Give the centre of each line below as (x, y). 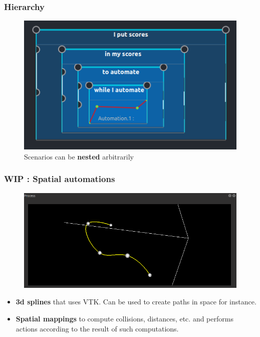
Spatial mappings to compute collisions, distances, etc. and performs (124, 319)
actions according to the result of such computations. (97, 328)
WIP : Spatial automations (60, 179)
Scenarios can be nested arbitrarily (79, 156)
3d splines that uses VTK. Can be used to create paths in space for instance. (136, 302)
